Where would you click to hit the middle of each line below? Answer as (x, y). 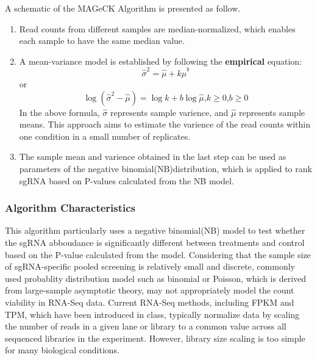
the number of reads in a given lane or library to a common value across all (146, 326)
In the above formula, (59, 112)
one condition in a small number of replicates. (105, 136)
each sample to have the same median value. (102, 41)
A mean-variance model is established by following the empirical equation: (161, 61)
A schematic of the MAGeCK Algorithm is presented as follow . (123, 8)
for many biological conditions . (62, 350)
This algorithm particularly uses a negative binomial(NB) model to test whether (155, 230)
